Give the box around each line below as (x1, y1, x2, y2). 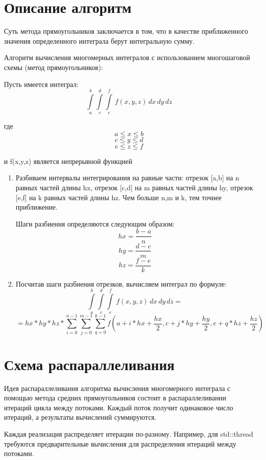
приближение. (15, 202, 58, 212)
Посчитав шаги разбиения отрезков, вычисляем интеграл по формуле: (15, 278, 227, 289)
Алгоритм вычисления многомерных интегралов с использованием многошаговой (4, 52, 250, 63)
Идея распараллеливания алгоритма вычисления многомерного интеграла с (4, 383, 230, 393)
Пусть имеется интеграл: (4, 78, 79, 89)
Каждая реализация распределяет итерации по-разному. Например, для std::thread (4, 429, 254, 439)
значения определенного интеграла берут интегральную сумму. (4, 35, 195, 46)
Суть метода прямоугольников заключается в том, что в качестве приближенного (4, 26, 248, 36)
